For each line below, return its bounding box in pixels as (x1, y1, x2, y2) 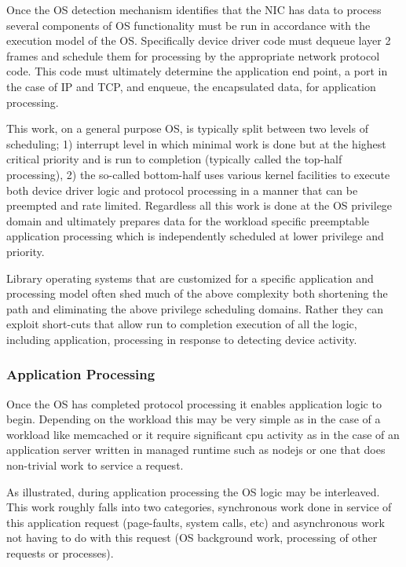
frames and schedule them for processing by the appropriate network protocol (6, 47, 380, 64)
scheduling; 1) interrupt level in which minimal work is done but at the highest (6, 135, 386, 152)
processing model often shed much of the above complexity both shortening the (6, 285, 388, 302)
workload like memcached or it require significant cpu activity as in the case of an (6, 426, 400, 442)
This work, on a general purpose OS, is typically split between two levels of (6, 120, 368, 137)
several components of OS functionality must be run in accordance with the (6, 16, 371, 33)
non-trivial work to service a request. (6, 457, 184, 474)
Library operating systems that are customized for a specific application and (6, 269, 374, 286)
